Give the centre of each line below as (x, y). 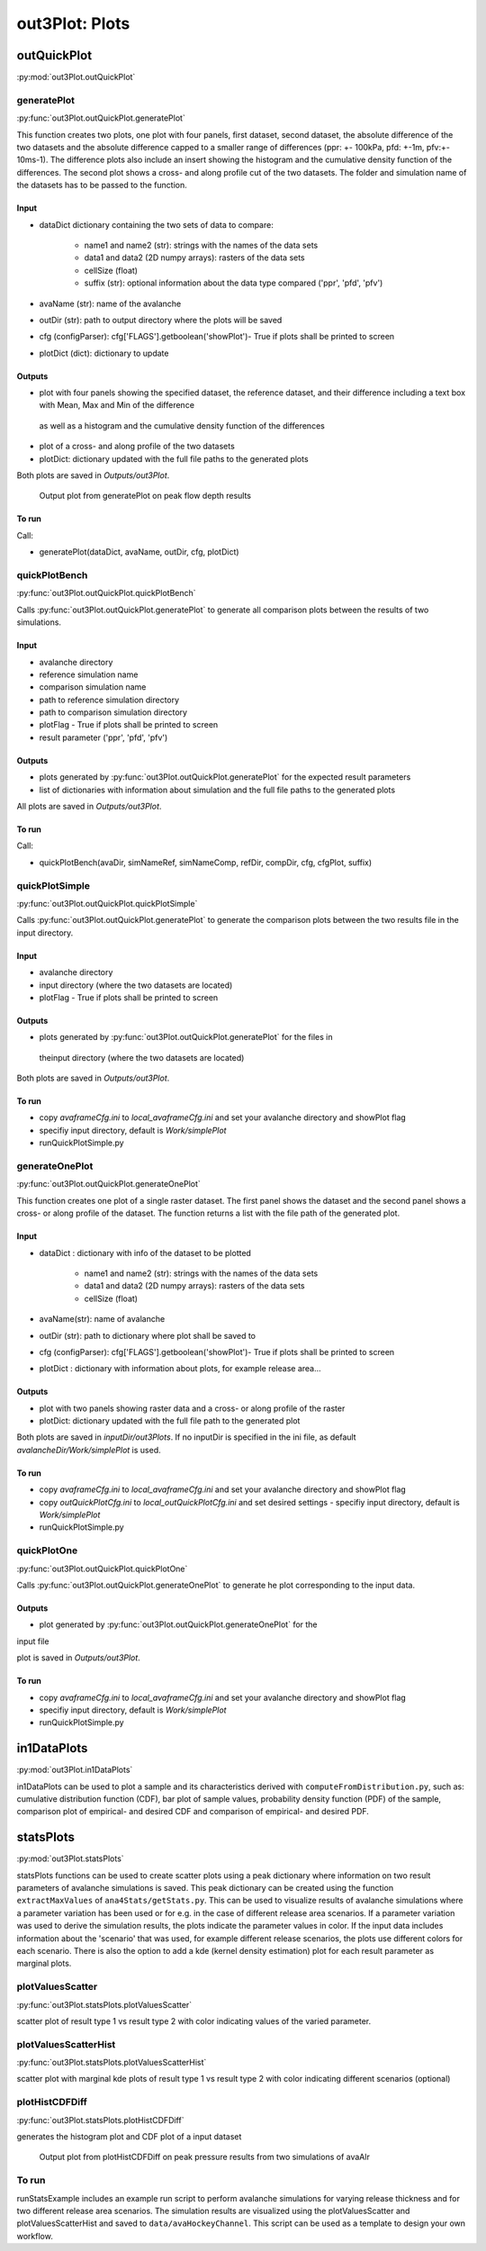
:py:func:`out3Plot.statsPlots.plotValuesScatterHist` (112, 2063)
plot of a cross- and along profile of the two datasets (137, 447)
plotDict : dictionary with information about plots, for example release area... (180, 1369)
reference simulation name (89, 674)
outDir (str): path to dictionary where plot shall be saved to (148, 1335)
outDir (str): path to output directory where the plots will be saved (161, 320)
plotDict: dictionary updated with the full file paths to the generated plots (174, 458)
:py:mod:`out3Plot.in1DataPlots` (75, 1770)
